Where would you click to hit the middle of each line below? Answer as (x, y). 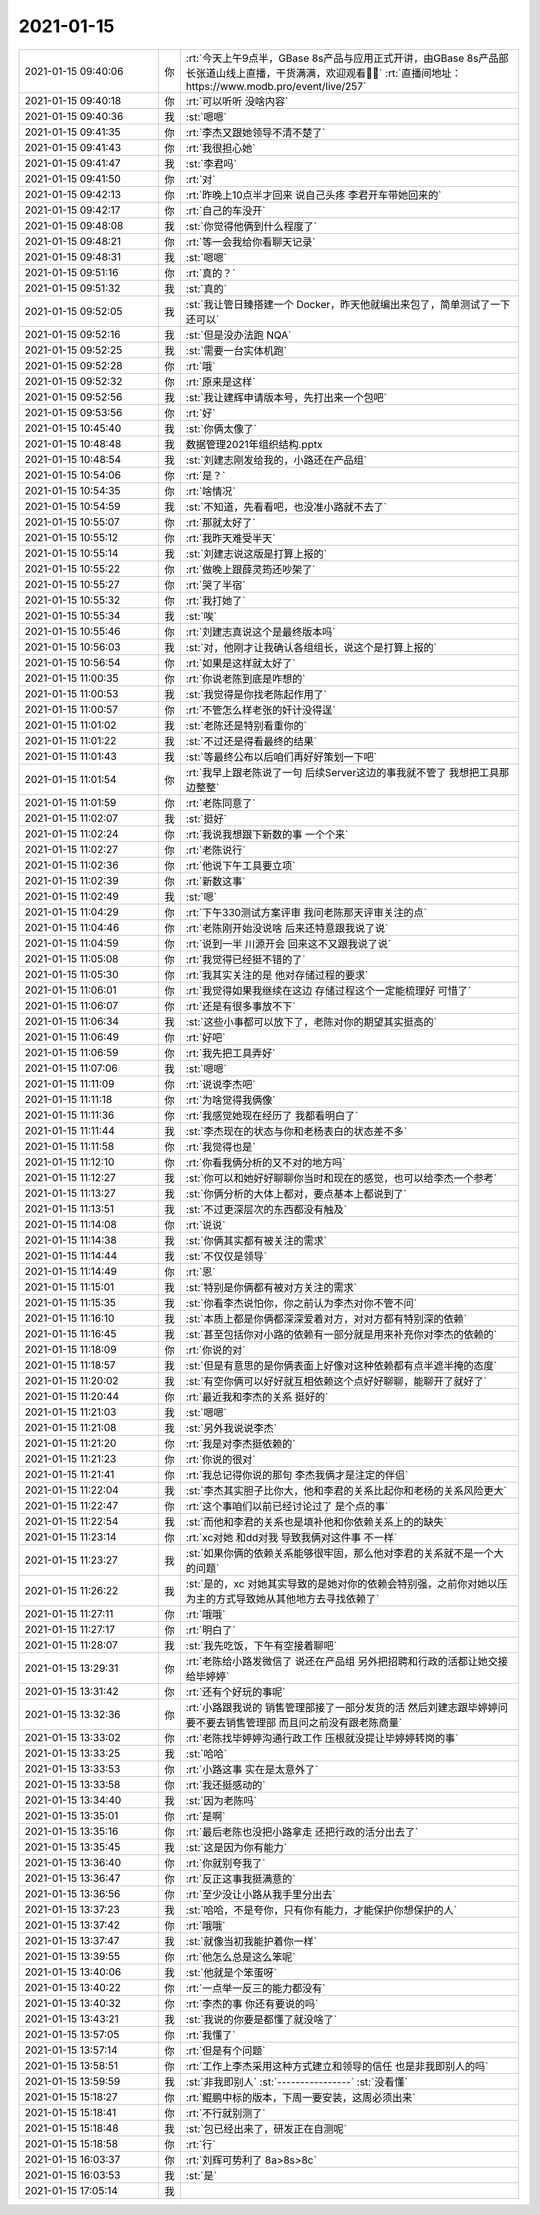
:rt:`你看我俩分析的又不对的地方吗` (265, 1162)
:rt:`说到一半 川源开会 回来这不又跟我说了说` (288, 943)
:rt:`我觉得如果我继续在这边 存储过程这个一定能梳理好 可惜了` (328, 990)
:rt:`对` (200, 179)
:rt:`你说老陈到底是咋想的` (245, 678)
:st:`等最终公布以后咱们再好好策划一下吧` (281, 757)
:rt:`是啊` (205, 1816)
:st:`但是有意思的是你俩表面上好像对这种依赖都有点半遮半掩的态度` (341, 1365)
